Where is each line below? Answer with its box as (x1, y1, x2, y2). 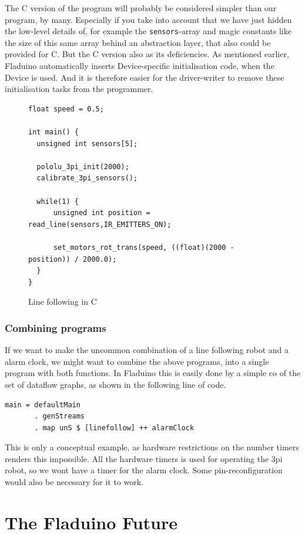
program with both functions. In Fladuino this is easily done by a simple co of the (5, 367, 301, 379)
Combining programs (5, 320, 106, 335)
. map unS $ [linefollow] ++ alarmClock (34, 423, 195, 432)
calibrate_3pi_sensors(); (36, 174, 138, 183)
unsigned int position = (53, 209, 150, 217)
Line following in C (28, 295, 97, 308)
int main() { (28, 128, 79, 136)
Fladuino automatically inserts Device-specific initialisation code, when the (5, 60, 274, 72)
